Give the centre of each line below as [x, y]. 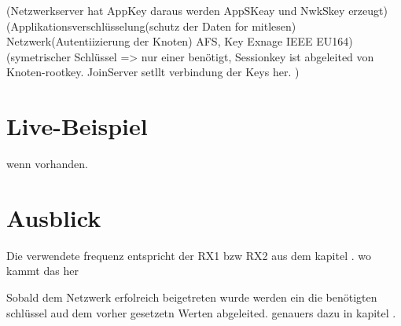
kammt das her [42, 271]
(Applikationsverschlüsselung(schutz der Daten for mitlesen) [151, 26]
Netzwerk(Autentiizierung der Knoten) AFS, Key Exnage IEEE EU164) [180, 41]
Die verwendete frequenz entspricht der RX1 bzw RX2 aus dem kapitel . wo [189, 255]
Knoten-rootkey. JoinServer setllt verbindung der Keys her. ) [153, 72]
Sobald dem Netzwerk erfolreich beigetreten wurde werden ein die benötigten [192, 297]
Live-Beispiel [77, 126]
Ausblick [54, 217]
